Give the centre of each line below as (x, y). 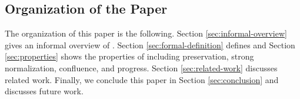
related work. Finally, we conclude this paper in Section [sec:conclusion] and (142, 79)
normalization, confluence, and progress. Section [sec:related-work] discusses (141, 67)
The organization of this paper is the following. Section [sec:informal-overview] (146, 33)
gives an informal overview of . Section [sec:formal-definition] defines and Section (150, 44)
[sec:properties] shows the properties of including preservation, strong (129, 56)
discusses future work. (44, 91)
